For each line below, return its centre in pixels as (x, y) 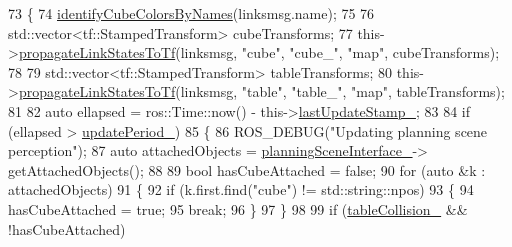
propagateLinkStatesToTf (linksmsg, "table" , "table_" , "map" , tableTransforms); (261, 91)
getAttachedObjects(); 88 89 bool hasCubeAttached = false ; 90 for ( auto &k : (247, 169)
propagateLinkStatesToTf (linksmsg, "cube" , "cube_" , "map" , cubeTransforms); (259, 52)
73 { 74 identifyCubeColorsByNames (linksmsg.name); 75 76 (191, 13)
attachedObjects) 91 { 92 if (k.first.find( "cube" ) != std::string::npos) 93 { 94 (241, 189)
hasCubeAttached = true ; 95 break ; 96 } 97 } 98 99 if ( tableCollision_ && (238, 208)
